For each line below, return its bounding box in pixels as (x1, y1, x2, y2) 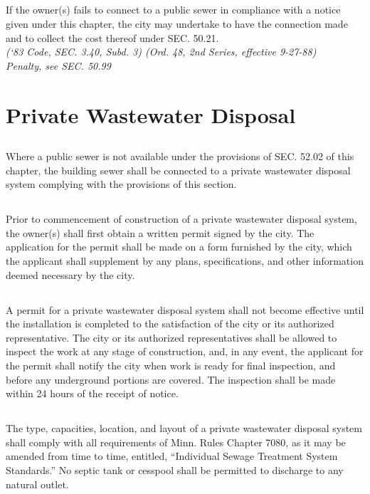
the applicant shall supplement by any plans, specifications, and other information (6, 253, 364, 268)
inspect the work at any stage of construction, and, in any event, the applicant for (6, 344, 364, 359)
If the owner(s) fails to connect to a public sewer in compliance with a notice (6, 2, 341, 17)
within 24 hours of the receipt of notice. (6, 386, 179, 401)
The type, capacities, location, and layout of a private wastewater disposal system (6, 421, 363, 436)
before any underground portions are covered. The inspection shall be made (6, 372, 336, 387)
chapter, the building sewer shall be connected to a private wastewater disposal (6, 162, 351, 177)
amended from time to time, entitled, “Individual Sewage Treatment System (6, 448, 338, 463)
